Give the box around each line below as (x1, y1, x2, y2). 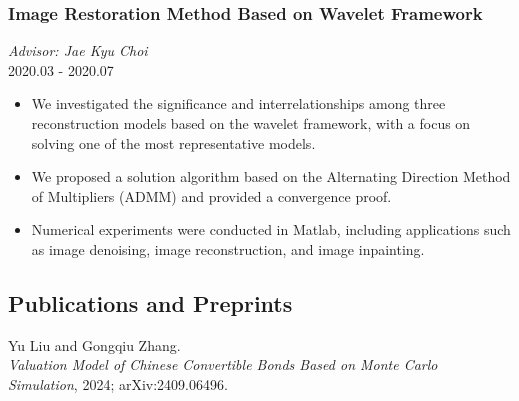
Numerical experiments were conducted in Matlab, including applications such (31, 219, 511, 240)
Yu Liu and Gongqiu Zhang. (8, 334, 181, 355)
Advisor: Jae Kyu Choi (8, 40, 148, 61)
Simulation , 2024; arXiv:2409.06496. (8, 373, 228, 394)
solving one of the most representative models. (31, 132, 316, 153)
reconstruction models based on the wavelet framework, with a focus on (31, 113, 471, 133)
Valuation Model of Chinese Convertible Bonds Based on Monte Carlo (8, 354, 438, 375)
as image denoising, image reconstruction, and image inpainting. (31, 238, 425, 259)
